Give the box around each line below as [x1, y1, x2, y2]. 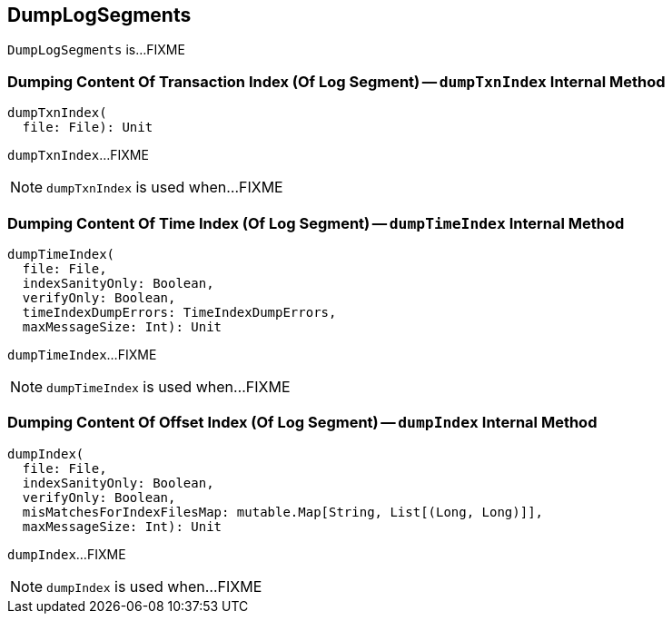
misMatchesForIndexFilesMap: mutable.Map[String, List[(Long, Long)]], [22, 504, 544, 519]
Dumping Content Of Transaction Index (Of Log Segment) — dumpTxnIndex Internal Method [7, 72, 666, 91]
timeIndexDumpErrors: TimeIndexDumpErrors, [22, 304, 337, 320]
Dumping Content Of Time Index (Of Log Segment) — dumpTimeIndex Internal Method [7, 213, 625, 232]
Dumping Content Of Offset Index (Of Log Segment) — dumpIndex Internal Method [7, 413, 598, 432]
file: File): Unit [22, 120, 153, 135]
